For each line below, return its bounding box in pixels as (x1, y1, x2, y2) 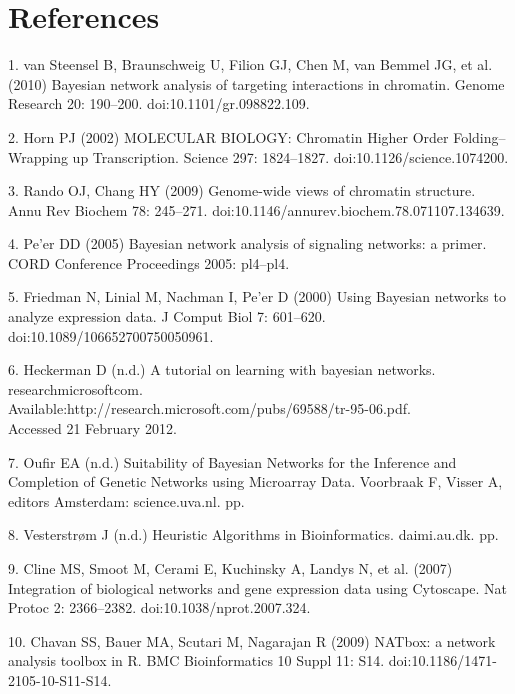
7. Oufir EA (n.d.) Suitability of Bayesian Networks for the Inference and (8, 451, 457, 472)
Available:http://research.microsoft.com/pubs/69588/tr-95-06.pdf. (8, 398, 411, 419)
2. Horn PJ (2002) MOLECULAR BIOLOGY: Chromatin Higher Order (8, 126, 449, 147)
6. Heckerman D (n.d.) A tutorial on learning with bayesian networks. (8, 359, 436, 380)
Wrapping (8, 146, 68, 167)
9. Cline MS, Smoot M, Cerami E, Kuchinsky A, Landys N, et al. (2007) (8, 558, 453, 578)
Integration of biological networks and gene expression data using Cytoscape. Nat (8, 577, 508, 598)
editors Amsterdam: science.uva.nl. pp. (8, 490, 245, 511)
